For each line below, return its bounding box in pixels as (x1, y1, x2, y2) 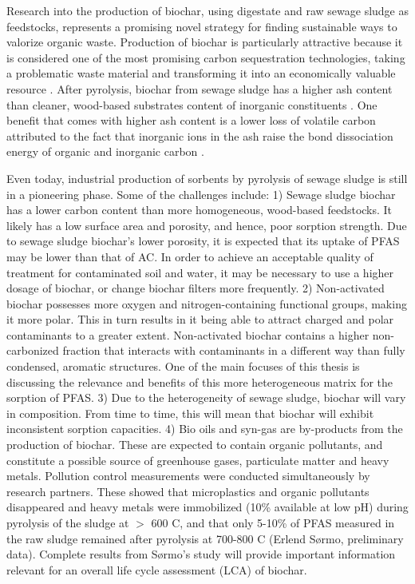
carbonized (6, 342, 59, 359)
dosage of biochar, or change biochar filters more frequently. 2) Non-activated (6, 280, 385, 296)
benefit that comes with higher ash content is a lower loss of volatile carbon (6, 112, 376, 129)
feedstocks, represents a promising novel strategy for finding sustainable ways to (6, 18, 397, 34)
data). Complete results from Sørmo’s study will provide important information (6, 546, 396, 562)
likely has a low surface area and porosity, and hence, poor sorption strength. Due (6, 217, 407, 233)
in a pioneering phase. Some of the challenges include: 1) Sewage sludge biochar (6, 185, 396, 202)
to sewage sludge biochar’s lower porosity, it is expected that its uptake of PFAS (6, 232, 400, 249)
